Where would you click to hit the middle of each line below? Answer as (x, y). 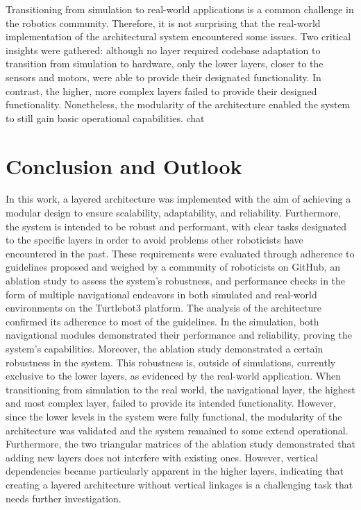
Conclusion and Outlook (124, 165)
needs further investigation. (64, 498)
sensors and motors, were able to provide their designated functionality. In (163, 77)
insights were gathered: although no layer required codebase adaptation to (163, 50)
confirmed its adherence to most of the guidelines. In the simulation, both (162, 321)
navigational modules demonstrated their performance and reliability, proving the (179, 335)
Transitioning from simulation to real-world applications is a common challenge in (180, 9)
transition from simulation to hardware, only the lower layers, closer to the (165, 63)
